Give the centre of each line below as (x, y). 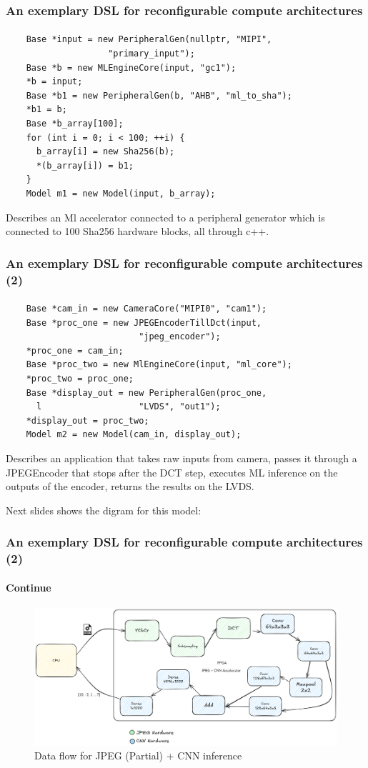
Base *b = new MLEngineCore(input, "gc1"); (131, 68)
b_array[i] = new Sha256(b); (105, 152)
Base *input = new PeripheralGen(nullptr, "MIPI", (149, 40)
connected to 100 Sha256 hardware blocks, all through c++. (138, 231)
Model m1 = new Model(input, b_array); (121, 193)
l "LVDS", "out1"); (128, 407)
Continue (29, 587)
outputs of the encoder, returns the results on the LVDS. (130, 486)
